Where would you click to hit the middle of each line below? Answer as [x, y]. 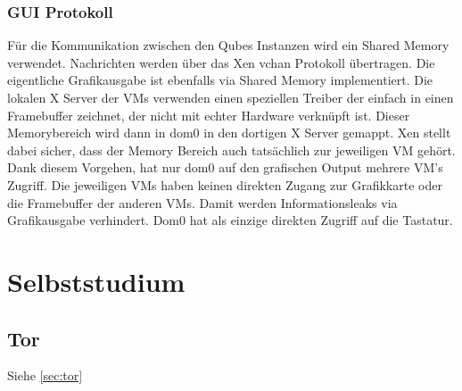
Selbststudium [96, 281]
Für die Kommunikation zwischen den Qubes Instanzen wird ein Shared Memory [228, 45]
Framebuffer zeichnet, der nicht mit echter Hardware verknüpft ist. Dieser [209, 115]
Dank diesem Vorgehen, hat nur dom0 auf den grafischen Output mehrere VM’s [225, 167]
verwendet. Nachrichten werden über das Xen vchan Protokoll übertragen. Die [221, 62]
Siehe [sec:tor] [45, 375]
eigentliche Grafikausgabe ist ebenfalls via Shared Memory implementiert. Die [220, 80]
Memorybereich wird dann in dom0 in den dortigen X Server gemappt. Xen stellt [229, 133]
